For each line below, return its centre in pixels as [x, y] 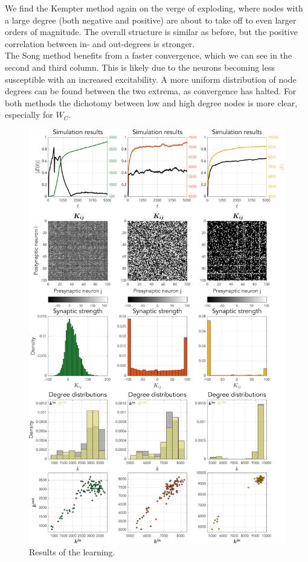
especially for [29, 115]
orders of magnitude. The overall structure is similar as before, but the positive [151, 32]
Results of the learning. [72, 552]
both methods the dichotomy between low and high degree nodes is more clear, [151, 102]
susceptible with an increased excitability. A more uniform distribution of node [151, 79]
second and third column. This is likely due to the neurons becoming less [140, 67]
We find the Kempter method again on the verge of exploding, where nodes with [154, 8]
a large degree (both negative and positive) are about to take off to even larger [151, 20]
